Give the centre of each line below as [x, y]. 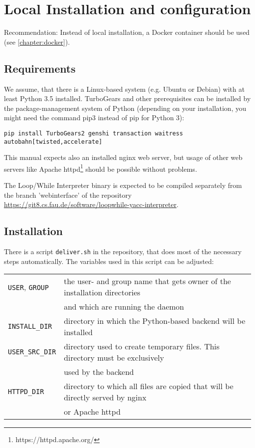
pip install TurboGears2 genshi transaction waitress [94, 133]
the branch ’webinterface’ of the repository [68, 195]
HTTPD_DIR [26, 392]
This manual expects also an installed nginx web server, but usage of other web [123, 157]
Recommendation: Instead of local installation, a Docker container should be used [127, 32]
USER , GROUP [28, 287]
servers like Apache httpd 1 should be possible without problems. [101, 168]
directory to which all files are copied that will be [149, 386]
